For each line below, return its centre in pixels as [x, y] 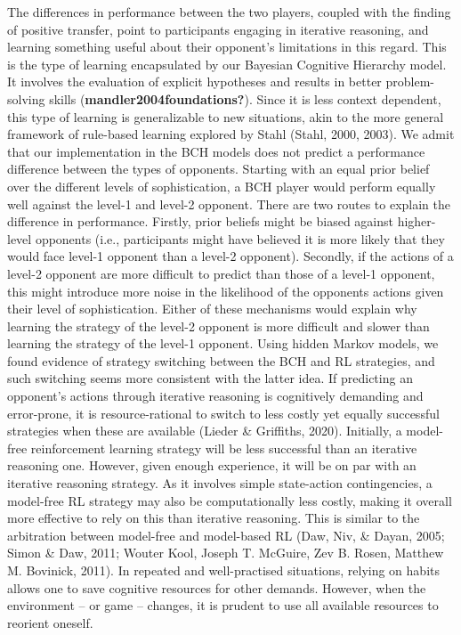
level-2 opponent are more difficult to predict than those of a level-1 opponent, [221, 273]
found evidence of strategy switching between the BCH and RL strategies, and [221, 360]
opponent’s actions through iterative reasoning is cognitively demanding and [215, 396]
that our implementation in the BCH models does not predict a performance [216, 151]
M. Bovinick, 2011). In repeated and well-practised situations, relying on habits [223, 570]
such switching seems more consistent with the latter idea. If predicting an [210, 378]
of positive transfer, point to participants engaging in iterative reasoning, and [218, 29]
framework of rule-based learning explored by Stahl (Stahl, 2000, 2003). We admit [231, 134]
